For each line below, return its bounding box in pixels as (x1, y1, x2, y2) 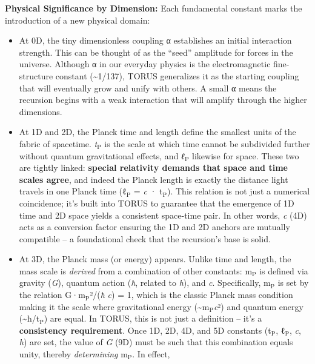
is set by (277, 276, 309, 289)
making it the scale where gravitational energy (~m (19, 300, 210, 313)
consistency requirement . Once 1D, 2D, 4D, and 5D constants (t (19, 323, 271, 336)
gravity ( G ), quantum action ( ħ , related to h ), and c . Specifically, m (19, 276, 271, 289)
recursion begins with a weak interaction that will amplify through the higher (19, 93, 307, 106)
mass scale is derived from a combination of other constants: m (19, 264, 253, 277)
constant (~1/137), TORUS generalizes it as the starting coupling (55, 69, 299, 82)
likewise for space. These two (192, 149, 299, 162)
